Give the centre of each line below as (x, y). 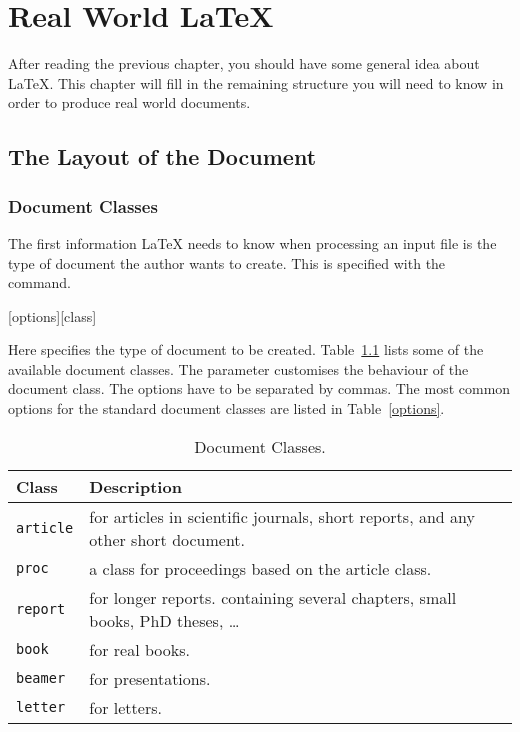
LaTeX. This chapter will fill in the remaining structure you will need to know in (256, 82)
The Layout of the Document (162, 156)
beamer (41, 678)
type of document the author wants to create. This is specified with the (227, 262)
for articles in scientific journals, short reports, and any (282, 516)
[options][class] (52, 315)
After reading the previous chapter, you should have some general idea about (244, 63)
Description (135, 486)
